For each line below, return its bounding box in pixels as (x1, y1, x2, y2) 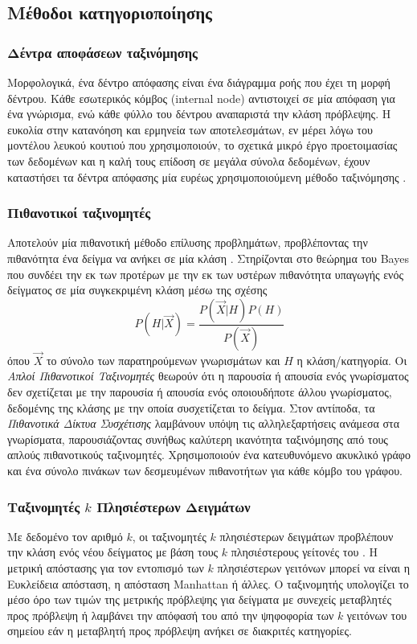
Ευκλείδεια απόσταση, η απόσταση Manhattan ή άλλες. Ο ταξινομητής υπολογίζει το (7, 575, 409, 592)
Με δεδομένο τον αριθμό (7, 527, 123, 544)
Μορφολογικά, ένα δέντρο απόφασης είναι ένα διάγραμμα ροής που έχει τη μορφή (7, 74, 390, 90)
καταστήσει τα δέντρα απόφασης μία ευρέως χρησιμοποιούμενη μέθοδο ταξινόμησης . (7, 168, 407, 185)
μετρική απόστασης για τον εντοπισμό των (7, 560, 204, 576)
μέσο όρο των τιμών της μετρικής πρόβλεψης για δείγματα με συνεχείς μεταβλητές (7, 591, 391, 608)
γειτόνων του (346, 606, 407, 623)
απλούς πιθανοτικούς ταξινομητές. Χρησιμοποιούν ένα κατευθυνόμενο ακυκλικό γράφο (7, 446, 411, 463)
